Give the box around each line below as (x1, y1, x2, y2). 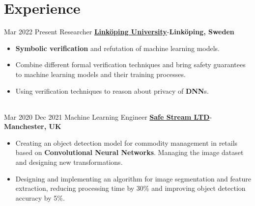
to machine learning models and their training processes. (15, 69, 186, 79)
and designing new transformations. (15, 157, 123, 167)
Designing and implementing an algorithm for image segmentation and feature (15, 173, 252, 183)
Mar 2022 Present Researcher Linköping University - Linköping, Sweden (4, 26, 234, 37)
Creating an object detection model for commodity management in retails (15, 137, 238, 148)
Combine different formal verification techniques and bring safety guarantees (15, 59, 246, 70)
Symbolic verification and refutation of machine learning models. (15, 43, 220, 53)
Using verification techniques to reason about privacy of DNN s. (15, 85, 209, 96)
